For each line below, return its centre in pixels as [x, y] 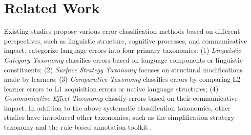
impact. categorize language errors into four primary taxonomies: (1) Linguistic [123, 50]
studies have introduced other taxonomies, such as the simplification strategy [119, 117]
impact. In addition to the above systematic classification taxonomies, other [117, 107]
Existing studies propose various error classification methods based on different [122, 31]
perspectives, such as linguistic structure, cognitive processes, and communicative [125, 40]
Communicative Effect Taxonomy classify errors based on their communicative [121, 98]
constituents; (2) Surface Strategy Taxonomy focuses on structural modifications [124, 69]
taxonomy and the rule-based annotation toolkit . [78, 127]
